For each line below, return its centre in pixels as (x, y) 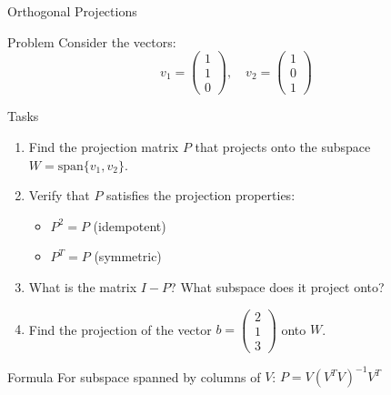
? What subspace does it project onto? (277, 286)
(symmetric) (128, 256)
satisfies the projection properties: (201, 195)
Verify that (59, 195)
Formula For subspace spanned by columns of (134, 376)
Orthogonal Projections (72, 11)
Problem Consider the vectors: (92, 41)
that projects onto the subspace (283, 146)
